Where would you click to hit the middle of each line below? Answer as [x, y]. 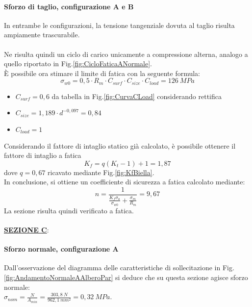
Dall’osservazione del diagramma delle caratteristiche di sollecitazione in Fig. [119, 268]
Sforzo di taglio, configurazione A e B [69, 6]
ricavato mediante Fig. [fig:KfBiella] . [101, 172]
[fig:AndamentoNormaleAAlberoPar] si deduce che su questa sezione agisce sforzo [126, 277]
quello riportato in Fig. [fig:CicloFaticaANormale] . [78, 64]
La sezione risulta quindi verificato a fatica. [69, 210]
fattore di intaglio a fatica [43, 155]
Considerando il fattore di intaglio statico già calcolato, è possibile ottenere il [120, 145]
